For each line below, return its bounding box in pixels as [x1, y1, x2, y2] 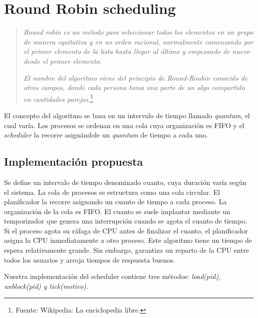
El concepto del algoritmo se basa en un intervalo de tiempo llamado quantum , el [4, 110, 250, 120]
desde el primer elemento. [23, 55, 102, 66]
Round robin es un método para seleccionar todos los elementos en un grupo [23, 27, 254, 37]
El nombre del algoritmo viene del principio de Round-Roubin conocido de [23, 72, 248, 83]
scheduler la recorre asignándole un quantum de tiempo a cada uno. [4, 130, 208, 140]
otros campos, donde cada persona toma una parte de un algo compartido [23, 82, 245, 92]
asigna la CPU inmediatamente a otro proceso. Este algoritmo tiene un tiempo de [4, 235, 252, 245]
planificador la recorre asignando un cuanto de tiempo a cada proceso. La [4, 196, 227, 207]
